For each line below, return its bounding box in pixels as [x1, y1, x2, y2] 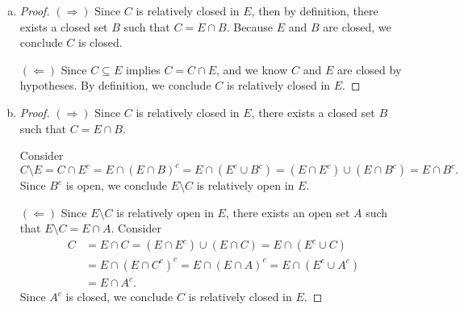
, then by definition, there [251, 2, 378, 19]
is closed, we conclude [65, 288, 173, 305]
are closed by [337, 61, 402, 77]
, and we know [216, 61, 288, 77]
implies [125, 61, 161, 77]
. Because [226, 18, 274, 35]
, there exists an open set [225, 203, 350, 220]
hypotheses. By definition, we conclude [19, 77, 211, 94]
